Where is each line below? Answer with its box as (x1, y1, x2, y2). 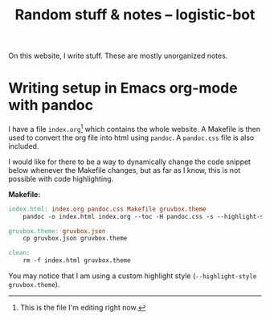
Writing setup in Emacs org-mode (8, 79, 239, 97)
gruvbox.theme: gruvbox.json (8, 227, 106, 235)
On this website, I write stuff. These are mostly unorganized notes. (8, 51, 228, 61)
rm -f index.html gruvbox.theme (22, 256, 131, 265)
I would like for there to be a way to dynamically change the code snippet (8, 157, 252, 166)
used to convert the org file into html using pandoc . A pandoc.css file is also (8, 133, 255, 142)
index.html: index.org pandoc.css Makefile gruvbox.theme (8, 205, 207, 213)
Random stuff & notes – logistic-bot (14, 6, 256, 24)
